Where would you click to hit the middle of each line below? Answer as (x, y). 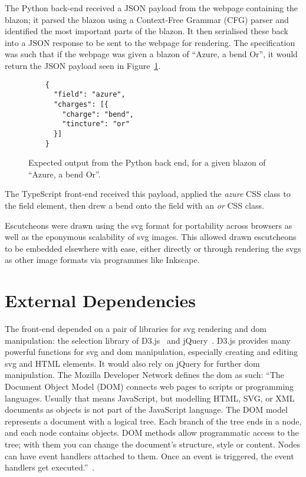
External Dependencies (101, 300)
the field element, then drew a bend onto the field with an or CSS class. (134, 205)
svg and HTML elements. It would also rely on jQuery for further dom (132, 363)
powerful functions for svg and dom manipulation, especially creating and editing (152, 352)
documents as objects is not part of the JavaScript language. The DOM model (146, 409)
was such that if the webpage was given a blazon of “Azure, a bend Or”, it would (151, 54)
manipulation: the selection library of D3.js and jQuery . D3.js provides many (148, 340)
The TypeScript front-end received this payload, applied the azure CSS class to (148, 194)
